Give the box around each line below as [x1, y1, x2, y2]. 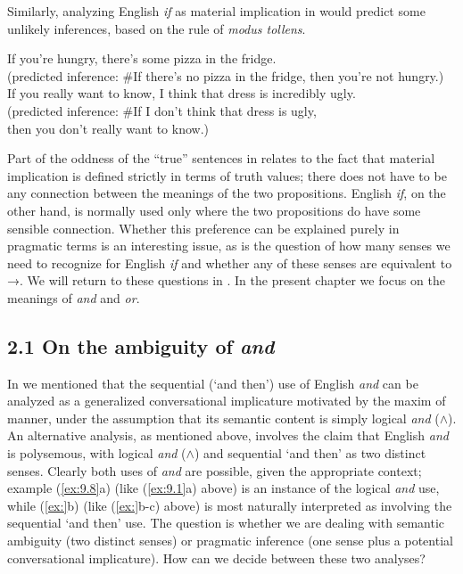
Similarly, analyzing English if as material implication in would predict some [7, 2, 426, 20]
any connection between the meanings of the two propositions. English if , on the [7, 184, 446, 202]
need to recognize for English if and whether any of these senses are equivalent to [7, 253, 452, 272]
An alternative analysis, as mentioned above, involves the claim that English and [7, 426, 449, 445]
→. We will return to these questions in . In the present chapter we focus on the [7, 271, 445, 290]
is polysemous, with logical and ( [7, 444, 186, 463]
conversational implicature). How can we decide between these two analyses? [7, 548, 426, 567]
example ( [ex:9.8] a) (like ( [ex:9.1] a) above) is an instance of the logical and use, [7, 479, 440, 497]
